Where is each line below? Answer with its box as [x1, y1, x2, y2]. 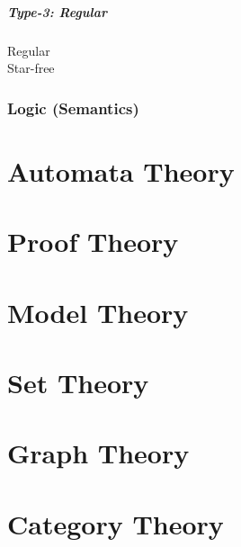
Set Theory [7, 363, 149, 400]
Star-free [7, 58, 55, 77]
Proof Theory [7, 223, 179, 260]
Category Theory [7, 505, 224, 542]
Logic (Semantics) [7, 96, 139, 119]
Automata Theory [7, 152, 235, 189]
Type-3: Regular [7, 2, 107, 21]
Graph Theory [7, 435, 190, 471]
